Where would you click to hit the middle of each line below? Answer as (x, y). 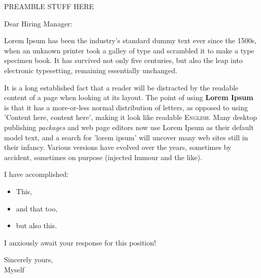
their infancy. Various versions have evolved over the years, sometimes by (118, 147)
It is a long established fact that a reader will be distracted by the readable (121, 87)
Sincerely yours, (29, 259)
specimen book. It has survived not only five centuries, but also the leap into (123, 60)
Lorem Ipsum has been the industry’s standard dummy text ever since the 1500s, (130, 40)
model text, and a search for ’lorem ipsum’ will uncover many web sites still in (126, 137)
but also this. (37, 225)
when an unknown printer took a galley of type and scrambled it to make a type (129, 50)
